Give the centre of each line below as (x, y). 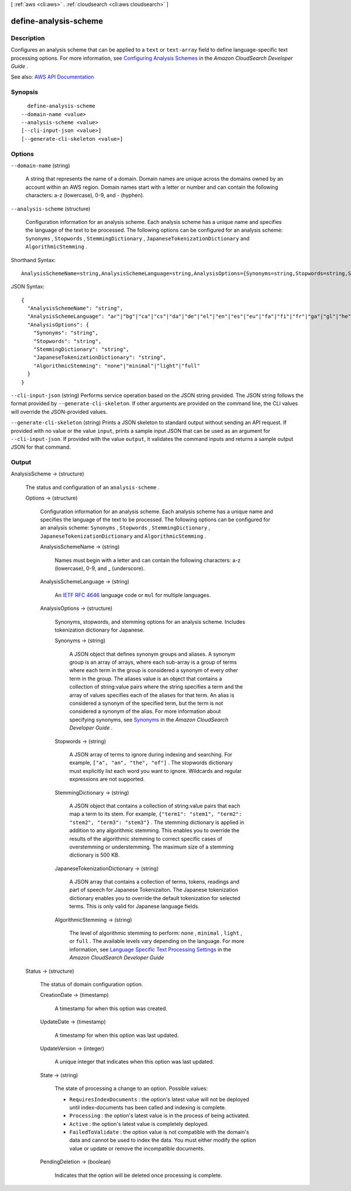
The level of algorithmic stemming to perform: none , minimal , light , (156, 933)
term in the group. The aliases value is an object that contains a (146, 678)
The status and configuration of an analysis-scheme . (92, 487)
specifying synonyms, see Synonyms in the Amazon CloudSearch (149, 720)
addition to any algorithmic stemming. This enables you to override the (154, 830)
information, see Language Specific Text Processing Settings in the (150, 949)
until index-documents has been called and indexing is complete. (148, 1107)
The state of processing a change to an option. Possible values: (131, 1088)
